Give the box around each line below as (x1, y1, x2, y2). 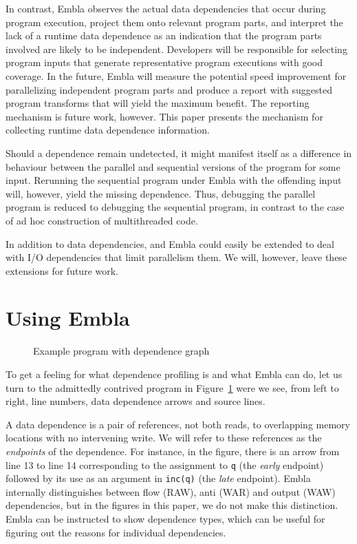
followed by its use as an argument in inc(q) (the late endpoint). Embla (6, 471, 311, 485)
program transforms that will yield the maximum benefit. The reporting (6, 96, 310, 110)
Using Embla (6, 304, 130, 332)
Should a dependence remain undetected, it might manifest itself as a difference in (6, 145, 352, 160)
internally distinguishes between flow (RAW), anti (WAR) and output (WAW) (6, 484, 336, 499)
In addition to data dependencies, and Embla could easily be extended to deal (6, 236, 334, 251)
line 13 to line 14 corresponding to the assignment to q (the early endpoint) (6, 457, 324, 472)
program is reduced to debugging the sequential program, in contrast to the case (6, 200, 345, 214)
